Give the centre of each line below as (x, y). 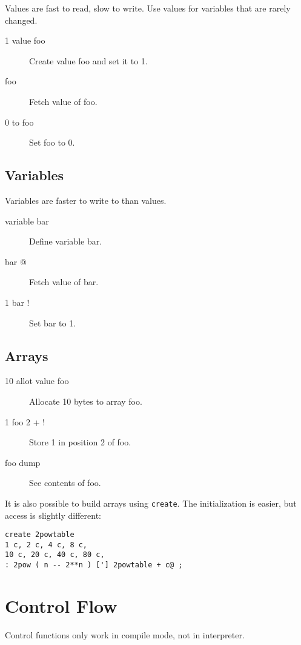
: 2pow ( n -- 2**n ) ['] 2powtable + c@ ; (94, 565)
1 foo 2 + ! (25, 421)
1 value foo (25, 40)
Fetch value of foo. (63, 101)
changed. (21, 20)
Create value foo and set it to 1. (88, 60)
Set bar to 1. (53, 322)
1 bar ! (17, 302)
